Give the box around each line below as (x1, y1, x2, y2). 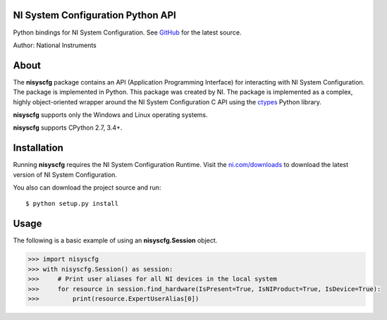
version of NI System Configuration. (13, 170, 118, 179)
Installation (13, 142, 63, 154)
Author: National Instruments (13, 41, 97, 49)
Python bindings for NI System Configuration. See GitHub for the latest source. (13, 28, 242, 37)
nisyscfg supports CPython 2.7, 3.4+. (13, 123, 123, 132)
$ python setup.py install (25, 199, 119, 208)
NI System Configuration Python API (13, 9, 176, 21)
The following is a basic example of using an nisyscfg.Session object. (13, 236, 218, 245)
